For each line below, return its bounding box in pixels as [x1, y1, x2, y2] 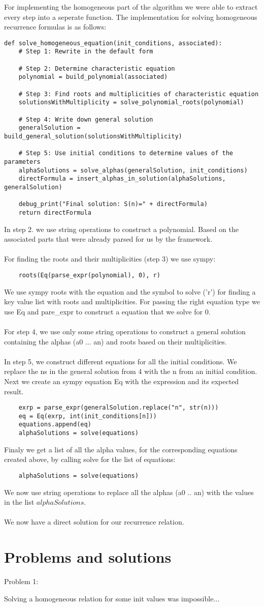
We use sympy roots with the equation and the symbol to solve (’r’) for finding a [4, 286, 256, 297]
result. [4, 386, 24, 396]
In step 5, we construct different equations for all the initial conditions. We [4, 356, 237, 366]
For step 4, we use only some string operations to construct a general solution [4, 326, 246, 336]
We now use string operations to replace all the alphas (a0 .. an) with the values [4, 486, 254, 497]
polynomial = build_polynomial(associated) [18, 73, 168, 81]
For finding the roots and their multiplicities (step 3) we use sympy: [4, 253, 216, 264]
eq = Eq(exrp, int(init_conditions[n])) [18, 412, 157, 420]
